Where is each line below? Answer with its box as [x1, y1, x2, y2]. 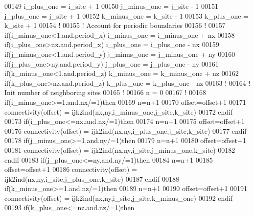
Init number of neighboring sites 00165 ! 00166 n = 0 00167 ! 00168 [4, 87, 207, 97]
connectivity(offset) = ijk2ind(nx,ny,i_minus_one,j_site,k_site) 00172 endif [4, 106, 233, 117]
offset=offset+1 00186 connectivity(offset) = [4, 164, 137, 174]
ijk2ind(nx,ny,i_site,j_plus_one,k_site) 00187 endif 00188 [4, 173, 179, 184]
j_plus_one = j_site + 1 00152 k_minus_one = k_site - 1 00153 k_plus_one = [4, 10, 249, 21]
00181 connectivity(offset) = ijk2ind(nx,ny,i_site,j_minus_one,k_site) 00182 [4, 144, 235, 155]
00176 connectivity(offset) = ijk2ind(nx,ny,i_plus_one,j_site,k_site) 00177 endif [4, 125, 247, 136]
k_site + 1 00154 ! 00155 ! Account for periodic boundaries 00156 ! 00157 [4, 20, 226, 30]
